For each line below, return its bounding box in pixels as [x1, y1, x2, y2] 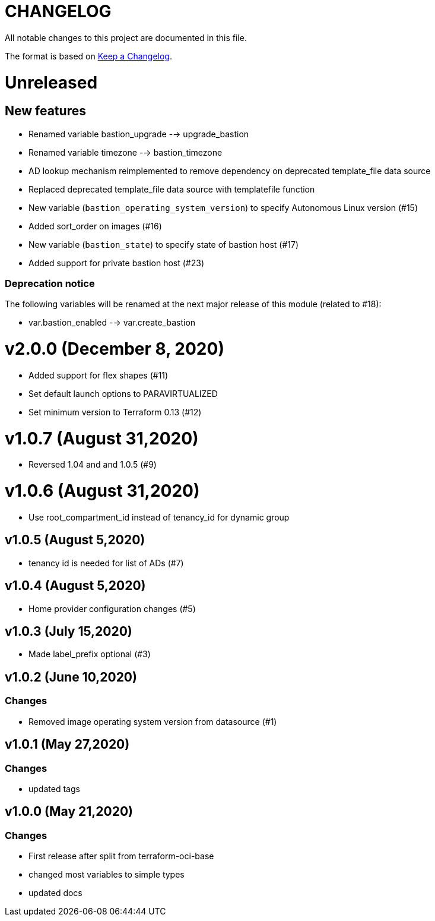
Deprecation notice [5, 277, 95, 290]
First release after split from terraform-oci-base [28, 851, 214, 862]
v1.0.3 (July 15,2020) [5, 624, 132, 639]
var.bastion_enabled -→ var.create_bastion [28, 317, 196, 328]
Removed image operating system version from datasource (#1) [28, 716, 277, 727]
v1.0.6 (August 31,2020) [5, 481, 200, 501]
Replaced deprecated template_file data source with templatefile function [28, 184, 315, 194]
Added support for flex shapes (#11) [28, 370, 169, 380]
